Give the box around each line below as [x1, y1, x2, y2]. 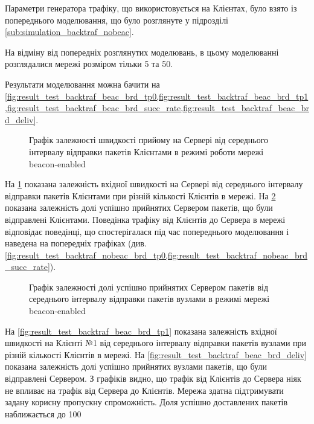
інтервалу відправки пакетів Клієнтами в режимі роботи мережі [29, 145, 264, 158]
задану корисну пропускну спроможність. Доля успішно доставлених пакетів [5, 396, 288, 408]
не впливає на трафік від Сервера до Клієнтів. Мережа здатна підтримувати [5, 384, 284, 396]
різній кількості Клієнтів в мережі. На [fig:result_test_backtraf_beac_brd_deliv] [5, 348, 307, 361]
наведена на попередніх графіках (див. [5, 237, 147, 249]
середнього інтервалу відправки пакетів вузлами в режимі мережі [29, 292, 270, 305]
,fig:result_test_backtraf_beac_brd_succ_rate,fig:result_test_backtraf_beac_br [5, 101, 309, 114]
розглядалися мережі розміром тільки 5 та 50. [5, 57, 173, 70]
